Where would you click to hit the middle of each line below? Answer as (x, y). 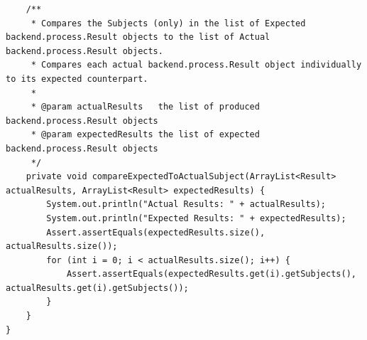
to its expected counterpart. (77, 79)
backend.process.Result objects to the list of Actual (138, 37)
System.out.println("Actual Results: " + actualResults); (186, 204)
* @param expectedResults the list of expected (145, 135)
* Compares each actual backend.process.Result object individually (196, 65)
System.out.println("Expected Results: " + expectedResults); (196, 218)
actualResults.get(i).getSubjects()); (97, 288)
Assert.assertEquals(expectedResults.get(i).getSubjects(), (211, 274)
